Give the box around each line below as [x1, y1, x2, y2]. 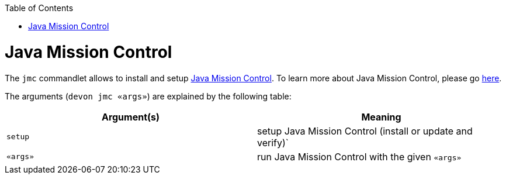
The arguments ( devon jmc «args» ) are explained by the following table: [5, 91, 292, 101]
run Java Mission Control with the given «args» [257, 150, 462, 163]
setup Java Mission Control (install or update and [257, 125, 473, 137]
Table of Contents [5, 3, 74, 13]
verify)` [257, 136, 289, 149]
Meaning [361, 111, 401, 123]
